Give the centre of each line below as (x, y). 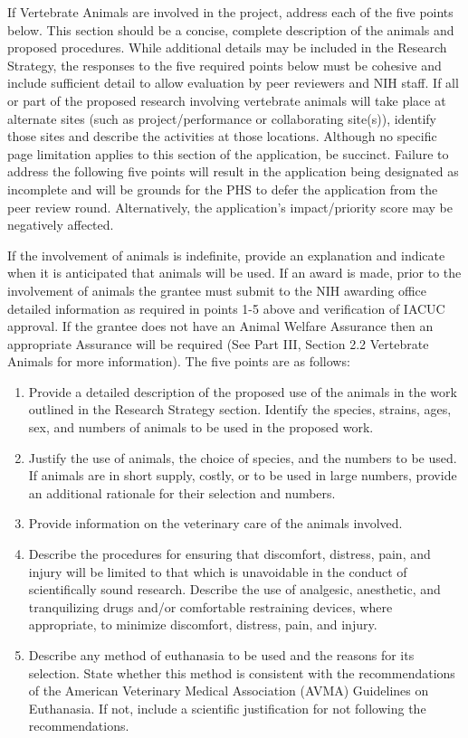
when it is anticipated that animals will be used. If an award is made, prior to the (234, 273)
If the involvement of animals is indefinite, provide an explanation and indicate (226, 255)
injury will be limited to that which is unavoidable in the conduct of (218, 571)
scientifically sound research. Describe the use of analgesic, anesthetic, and (234, 589)
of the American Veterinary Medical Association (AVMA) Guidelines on (229, 691)
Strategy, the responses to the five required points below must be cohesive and (224, 65)
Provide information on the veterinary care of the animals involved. (215, 523)
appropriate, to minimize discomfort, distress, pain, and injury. (203, 624)
